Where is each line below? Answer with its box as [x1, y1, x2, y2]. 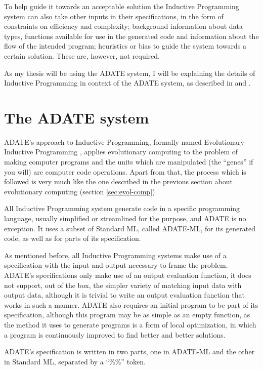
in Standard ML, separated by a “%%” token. [4, 356, 146, 366]
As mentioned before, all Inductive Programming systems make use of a [4, 250, 227, 260]
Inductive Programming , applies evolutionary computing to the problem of [4, 146, 238, 157]
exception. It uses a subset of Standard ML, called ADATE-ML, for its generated [4, 223, 256, 233]
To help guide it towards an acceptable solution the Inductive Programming [4, 1, 239, 11]
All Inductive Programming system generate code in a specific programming [4, 203, 240, 214]
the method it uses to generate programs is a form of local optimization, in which [4, 319, 256, 330]
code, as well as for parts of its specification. [4, 233, 141, 243]
